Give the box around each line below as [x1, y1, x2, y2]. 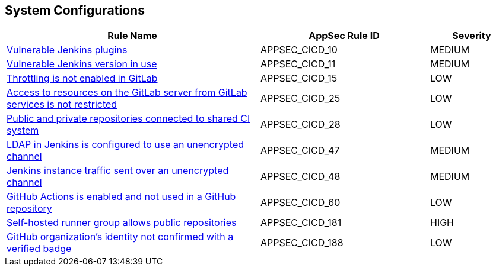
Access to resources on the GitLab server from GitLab [7, 86, 247, 99]
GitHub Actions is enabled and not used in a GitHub [7, 191, 236, 203]
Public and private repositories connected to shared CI [7, 112, 250, 125]
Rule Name [107, 30, 157, 42]
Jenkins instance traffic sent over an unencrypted [7, 164, 229, 177]
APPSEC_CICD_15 [260, 72, 338, 85]
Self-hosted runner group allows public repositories [7, 217, 237, 229]
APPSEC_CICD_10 [260, 44, 338, 56]
